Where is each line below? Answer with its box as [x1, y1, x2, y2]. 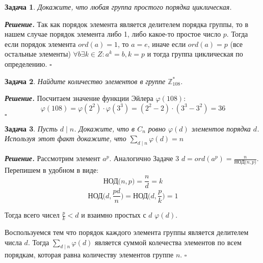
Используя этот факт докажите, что [5, 133, 126, 144]
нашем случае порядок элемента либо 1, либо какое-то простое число [5, 29, 221, 39]
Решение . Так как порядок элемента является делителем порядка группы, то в [5, 18, 249, 29]
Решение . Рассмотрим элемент [5, 153, 100, 164]
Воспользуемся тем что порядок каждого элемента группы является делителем [5, 227, 249, 237]
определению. [5, 58, 47, 69]
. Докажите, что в [74, 123, 135, 134]
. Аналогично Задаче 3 [109, 153, 179, 164]
